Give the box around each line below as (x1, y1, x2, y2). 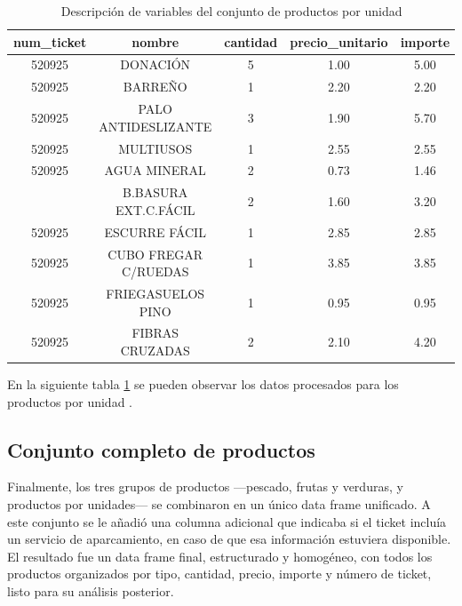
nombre (131, 32, 179, 51)
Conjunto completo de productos (7, 435, 315, 463)
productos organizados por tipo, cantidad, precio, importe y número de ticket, (7, 564, 432, 583)
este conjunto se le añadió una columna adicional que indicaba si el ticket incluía (7, 512, 447, 530)
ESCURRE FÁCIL (104, 222, 206, 241)
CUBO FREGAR (108, 244, 203, 263)
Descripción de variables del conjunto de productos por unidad (60, 2, 402, 20)
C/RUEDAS (121, 262, 189, 281)
